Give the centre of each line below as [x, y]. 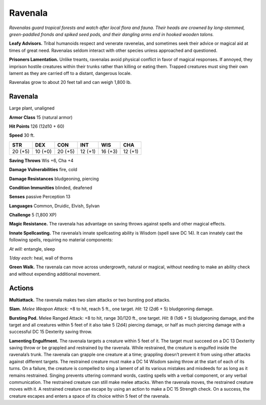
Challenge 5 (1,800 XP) [33, 215]
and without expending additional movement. [55, 274]
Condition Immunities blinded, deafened [51, 187]
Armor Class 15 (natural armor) [41, 117]
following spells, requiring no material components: [61, 240]
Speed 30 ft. [22, 135]
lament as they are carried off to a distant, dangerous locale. [70, 73]
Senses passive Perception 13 [40, 197]
